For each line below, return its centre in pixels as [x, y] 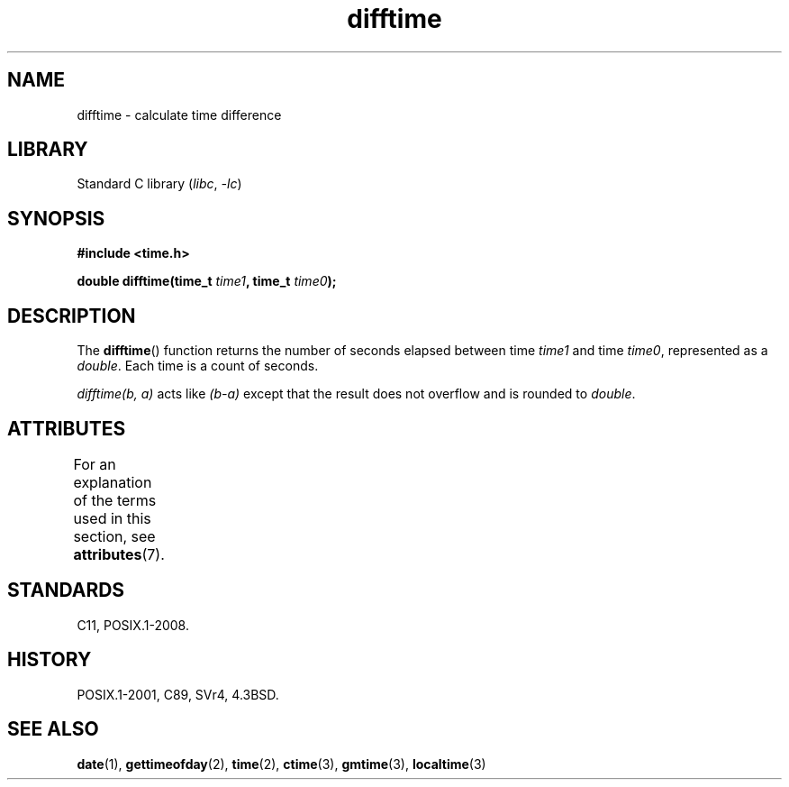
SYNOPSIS [56, 218]
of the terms [115, 500]
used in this [112, 518]
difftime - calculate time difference [179, 114]
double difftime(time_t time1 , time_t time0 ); [207, 281]
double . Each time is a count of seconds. [198, 366]
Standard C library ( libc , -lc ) [159, 184]
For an [95, 464]
